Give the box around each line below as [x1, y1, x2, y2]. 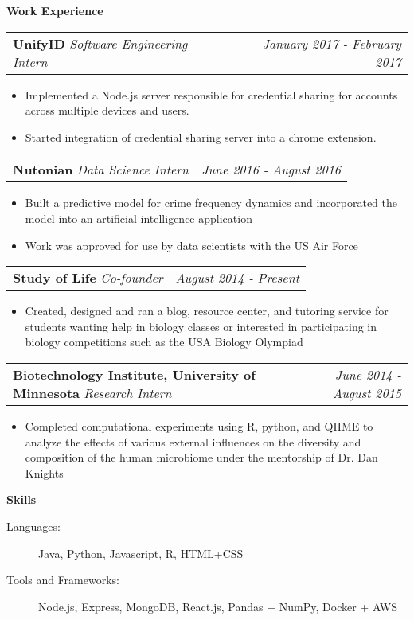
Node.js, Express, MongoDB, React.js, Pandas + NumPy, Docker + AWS [38, 598, 398, 614]
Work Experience [6, 2, 103, 18]
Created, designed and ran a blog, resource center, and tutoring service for [25, 302, 389, 319]
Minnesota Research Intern [13, 383, 172, 402]
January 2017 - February [262, 33, 401, 53]
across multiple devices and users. [25, 102, 189, 119]
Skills [6, 491, 37, 508]
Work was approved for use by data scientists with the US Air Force [25, 236, 358, 253]
